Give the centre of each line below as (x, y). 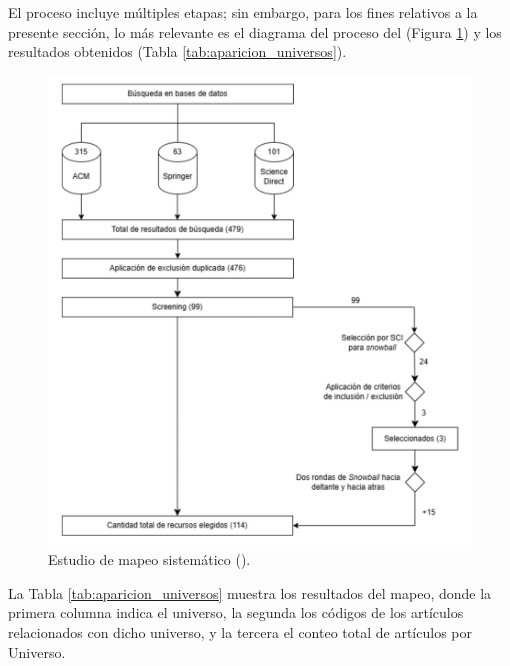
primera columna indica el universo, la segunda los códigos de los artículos (236, 612)
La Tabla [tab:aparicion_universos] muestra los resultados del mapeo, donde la (250, 592)
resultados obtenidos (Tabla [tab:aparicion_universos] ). (177, 51)
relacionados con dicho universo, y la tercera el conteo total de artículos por (240, 632)
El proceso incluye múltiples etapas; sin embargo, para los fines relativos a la (243, 12)
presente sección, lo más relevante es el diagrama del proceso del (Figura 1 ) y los (255, 31)
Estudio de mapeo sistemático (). (149, 559)
